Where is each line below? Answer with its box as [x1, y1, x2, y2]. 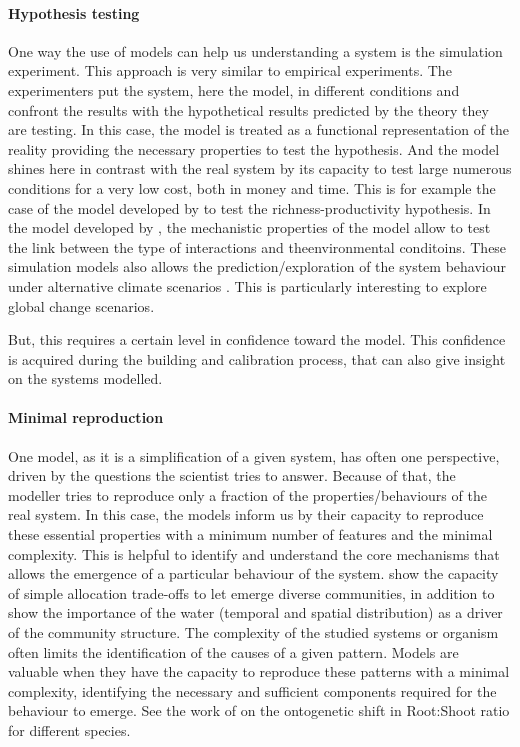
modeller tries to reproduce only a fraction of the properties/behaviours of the [8, 484, 487, 505]
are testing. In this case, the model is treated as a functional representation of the [8, 119, 510, 140]
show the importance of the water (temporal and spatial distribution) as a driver [8, 602, 503, 623]
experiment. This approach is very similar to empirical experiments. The [8, 60, 452, 81]
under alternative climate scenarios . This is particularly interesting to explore [8, 275, 487, 296]
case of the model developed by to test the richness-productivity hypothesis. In [8, 197, 491, 218]
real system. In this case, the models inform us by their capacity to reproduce [8, 504, 484, 525]
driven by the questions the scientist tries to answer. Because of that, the [8, 465, 456, 486]
